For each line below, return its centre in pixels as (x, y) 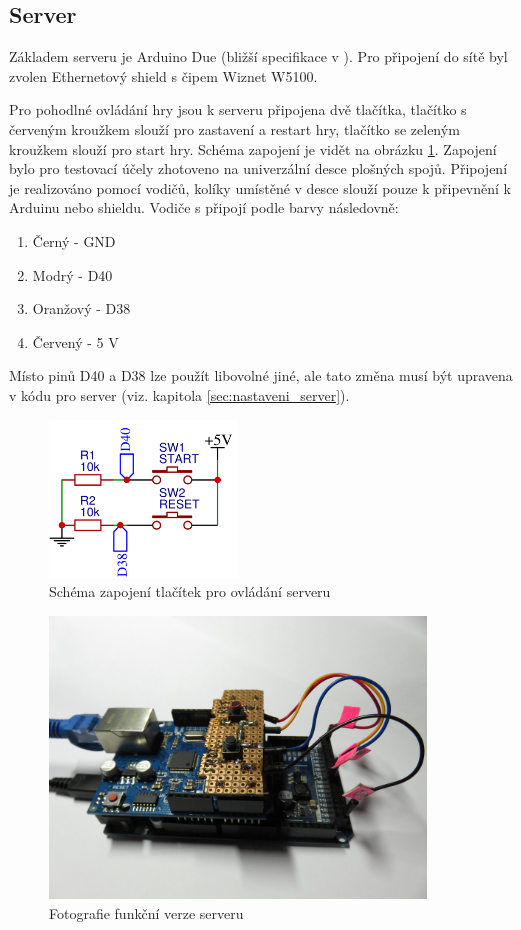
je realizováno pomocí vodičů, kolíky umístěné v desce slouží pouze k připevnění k (260, 187)
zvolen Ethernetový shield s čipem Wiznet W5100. (163, 75)
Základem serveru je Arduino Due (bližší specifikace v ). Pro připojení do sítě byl (258, 56)
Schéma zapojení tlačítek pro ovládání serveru (190, 591)
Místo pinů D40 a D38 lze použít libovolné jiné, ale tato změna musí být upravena (261, 375)
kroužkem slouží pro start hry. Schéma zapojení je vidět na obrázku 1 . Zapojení (253, 148)
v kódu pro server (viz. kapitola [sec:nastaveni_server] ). (179, 394)
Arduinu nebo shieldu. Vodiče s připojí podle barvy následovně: (204, 207)
